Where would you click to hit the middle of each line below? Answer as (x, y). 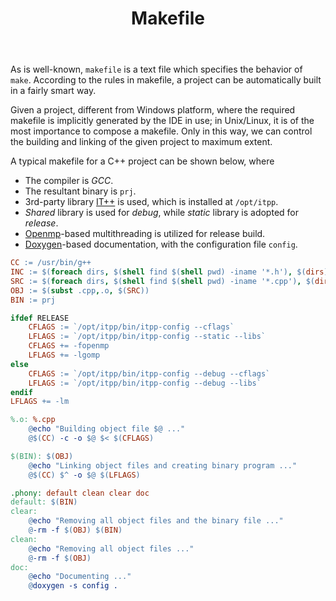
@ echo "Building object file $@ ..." (107, 429)
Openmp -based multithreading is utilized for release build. (145, 234)
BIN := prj (33, 300)
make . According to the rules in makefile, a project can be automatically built (166, 80)
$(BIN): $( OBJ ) (42, 456)
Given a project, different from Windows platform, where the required (153, 110)
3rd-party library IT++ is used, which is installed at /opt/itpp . (151, 202)
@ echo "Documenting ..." (80, 577)
